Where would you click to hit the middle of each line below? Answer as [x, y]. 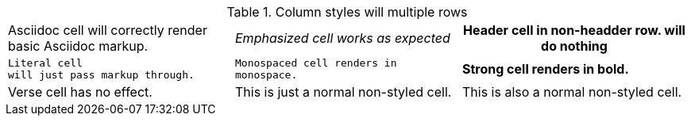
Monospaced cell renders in [316, 63]
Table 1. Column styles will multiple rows [347, 12]
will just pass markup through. [101, 75]
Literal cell [45, 63]
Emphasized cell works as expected [342, 38]
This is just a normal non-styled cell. [343, 92]
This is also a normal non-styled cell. [572, 92]
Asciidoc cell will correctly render [108, 30]
